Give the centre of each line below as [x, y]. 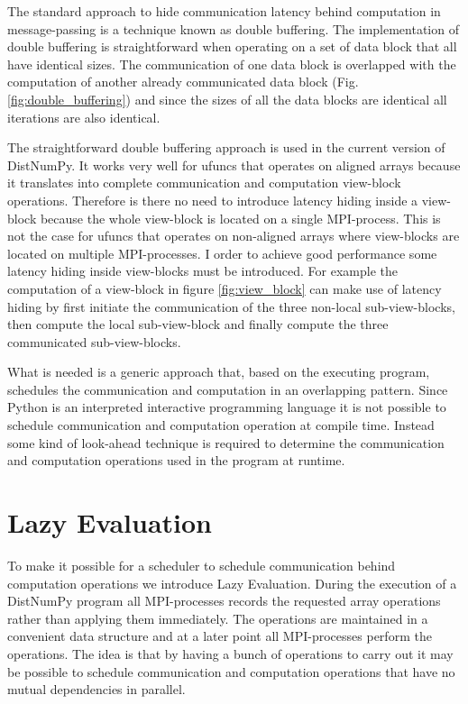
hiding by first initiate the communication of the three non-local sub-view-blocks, [231, 306]
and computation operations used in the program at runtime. [176, 460]
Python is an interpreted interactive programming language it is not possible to [227, 407]
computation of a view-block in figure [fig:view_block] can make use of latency [225, 288]
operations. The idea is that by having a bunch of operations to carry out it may [230, 653]
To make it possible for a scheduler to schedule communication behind [202, 565]
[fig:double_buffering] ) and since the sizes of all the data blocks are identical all [227, 99]
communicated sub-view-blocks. [94, 341]
